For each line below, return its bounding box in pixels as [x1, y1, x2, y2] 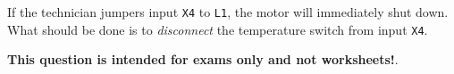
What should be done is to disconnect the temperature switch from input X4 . [7, 20, 428, 38]
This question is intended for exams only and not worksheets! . [7, 50, 399, 69]
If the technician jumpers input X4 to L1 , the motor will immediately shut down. [7, 3, 449, 21]
